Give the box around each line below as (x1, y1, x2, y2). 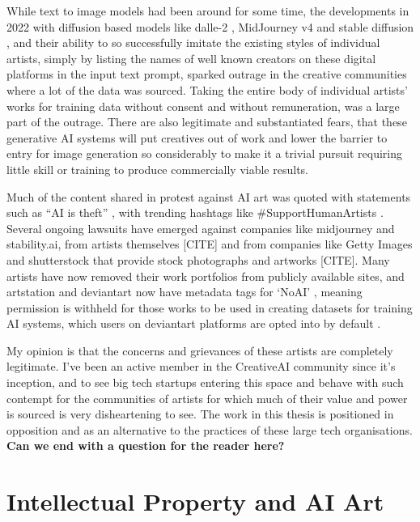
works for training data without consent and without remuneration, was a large (6, 97, 400, 114)
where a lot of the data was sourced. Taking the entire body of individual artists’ (6, 81, 408, 98)
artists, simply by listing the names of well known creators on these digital (6, 49, 376, 66)
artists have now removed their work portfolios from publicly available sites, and (6, 267, 405, 284)
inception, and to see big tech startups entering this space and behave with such (6, 374, 404, 391)
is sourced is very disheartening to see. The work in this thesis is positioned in (6, 405, 394, 422)
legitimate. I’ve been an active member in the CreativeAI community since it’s (6, 358, 396, 375)
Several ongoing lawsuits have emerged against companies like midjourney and (6, 219, 395, 236)
